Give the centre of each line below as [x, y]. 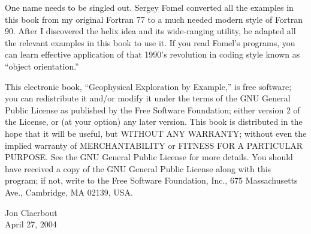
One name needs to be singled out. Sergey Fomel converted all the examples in [149, 7]
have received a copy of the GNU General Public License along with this [138, 168]
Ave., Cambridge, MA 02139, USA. [69, 192]
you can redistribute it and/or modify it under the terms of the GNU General [148, 98]
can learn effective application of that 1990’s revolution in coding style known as [153, 54]
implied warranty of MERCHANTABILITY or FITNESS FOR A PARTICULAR [154, 145]
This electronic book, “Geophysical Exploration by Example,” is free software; [148, 86]
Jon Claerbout [31, 212]
